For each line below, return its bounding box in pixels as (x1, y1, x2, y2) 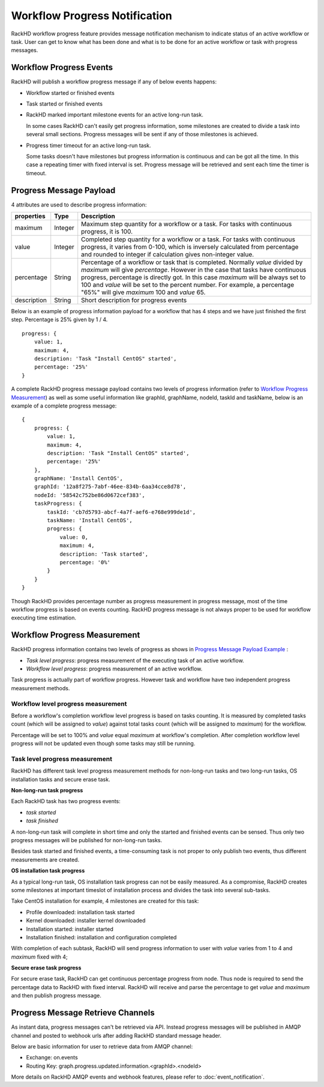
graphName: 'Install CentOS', (34, 475, 123, 482)
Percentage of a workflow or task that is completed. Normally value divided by (81, 258, 303, 266)
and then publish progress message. (11, 992, 102, 999)
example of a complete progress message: (11, 402, 117, 409)
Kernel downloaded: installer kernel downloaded (26, 917, 146, 924)
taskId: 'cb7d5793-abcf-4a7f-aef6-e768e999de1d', (47, 508, 196, 516)
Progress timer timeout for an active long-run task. (26, 142, 151, 149)
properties (14, 212, 46, 220)
